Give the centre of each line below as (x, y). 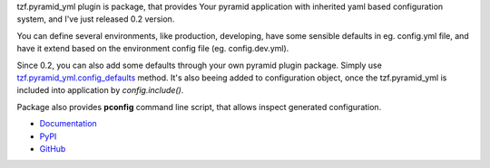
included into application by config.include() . (100, 90)
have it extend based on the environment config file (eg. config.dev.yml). (153, 49)
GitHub (53, 148)
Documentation (68, 124)
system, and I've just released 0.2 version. (96, 19)
